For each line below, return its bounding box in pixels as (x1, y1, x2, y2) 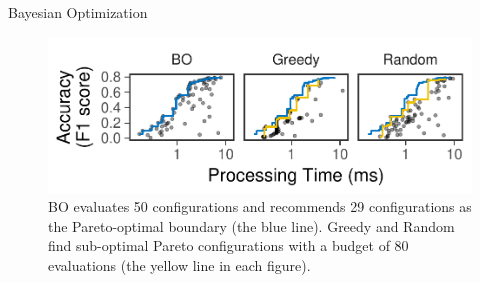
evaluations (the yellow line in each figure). (48, 255, 311, 276)
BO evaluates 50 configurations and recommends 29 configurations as (48, 196, 472, 217)
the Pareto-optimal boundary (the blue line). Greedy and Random (48, 215, 455, 236)
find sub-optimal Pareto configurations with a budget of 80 (48, 235, 409, 256)
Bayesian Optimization (8, 2, 148, 22)
